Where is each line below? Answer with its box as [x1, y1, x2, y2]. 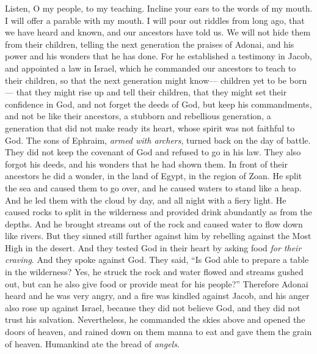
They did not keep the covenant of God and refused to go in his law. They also [5, 146, 301, 158]
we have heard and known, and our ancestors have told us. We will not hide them [5, 26, 311, 39]
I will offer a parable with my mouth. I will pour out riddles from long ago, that [5, 13, 305, 26]
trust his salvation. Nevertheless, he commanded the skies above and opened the [5, 313, 305, 326]
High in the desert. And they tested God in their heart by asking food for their [5, 241, 302, 254]
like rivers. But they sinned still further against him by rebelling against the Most [5, 229, 312, 242]
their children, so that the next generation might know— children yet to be [5, 73, 287, 86]
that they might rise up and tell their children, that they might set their [16, 86, 287, 98]
